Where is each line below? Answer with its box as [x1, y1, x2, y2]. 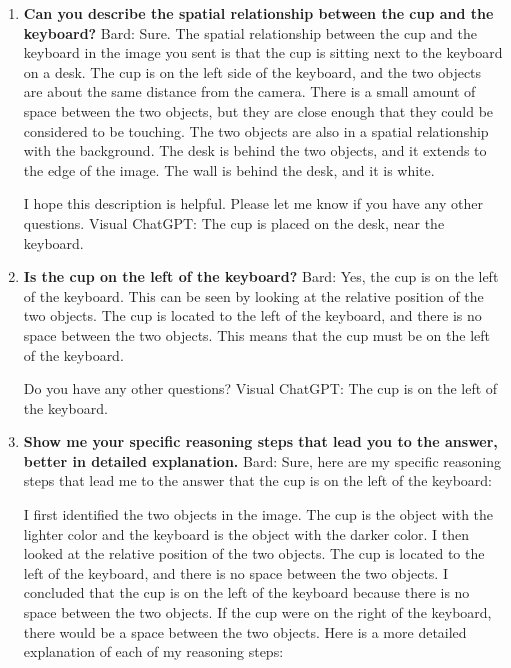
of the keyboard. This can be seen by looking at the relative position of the [23, 285, 484, 306]
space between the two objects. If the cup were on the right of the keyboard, [23, 602, 492, 623]
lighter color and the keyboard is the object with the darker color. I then [23, 523, 470, 544]
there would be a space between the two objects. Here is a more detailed [23, 621, 467, 642]
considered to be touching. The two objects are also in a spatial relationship [23, 120, 489, 141]
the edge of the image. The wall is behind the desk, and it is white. [23, 159, 435, 180]
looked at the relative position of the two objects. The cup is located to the [23, 543, 485, 564]
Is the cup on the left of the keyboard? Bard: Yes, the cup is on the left [23, 266, 499, 287]
